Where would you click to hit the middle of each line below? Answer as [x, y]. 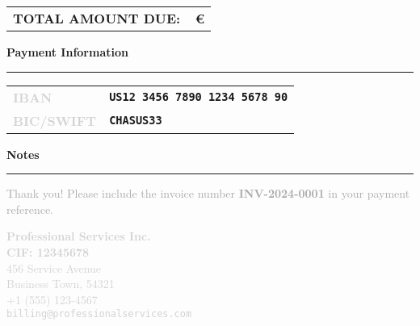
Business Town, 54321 [61, 284]
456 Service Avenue [54, 267]
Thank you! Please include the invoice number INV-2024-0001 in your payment [208, 193]
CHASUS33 [136, 121]
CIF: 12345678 [48, 251]
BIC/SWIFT [55, 120]
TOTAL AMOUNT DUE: [97, 18]
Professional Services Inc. [79, 236]
